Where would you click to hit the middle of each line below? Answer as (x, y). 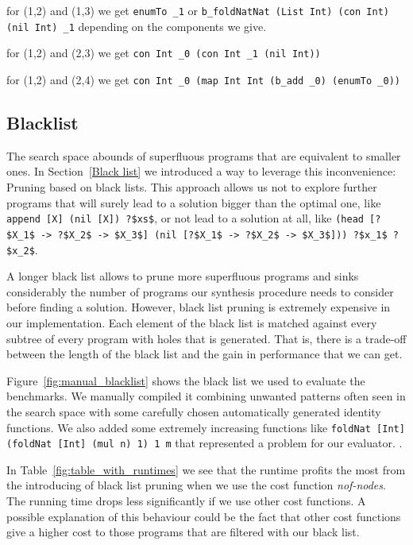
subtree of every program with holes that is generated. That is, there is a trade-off (206, 338)
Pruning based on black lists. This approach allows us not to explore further (192, 187)
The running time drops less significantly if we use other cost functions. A (186, 501)
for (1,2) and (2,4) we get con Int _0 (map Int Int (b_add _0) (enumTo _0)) (203, 79)
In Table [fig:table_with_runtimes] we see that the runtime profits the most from (206, 469)
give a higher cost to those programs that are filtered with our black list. (183, 532)
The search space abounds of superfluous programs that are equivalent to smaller (204, 155)
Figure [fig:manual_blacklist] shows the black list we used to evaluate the (186, 380)
